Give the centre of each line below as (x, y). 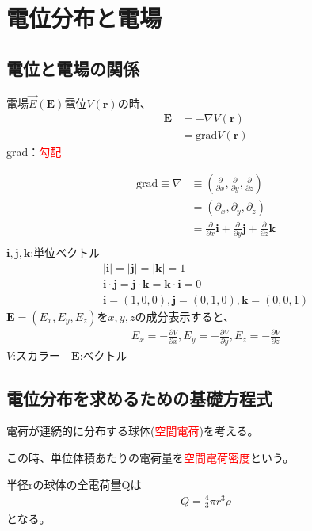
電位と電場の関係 (73, 68)
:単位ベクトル (65, 252)
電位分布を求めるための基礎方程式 (139, 397)
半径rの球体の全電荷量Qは (74, 484)
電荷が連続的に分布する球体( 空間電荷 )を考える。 (133, 431)
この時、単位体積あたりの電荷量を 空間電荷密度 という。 (150, 457)
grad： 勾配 (34, 152)
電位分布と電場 (84, 18)
